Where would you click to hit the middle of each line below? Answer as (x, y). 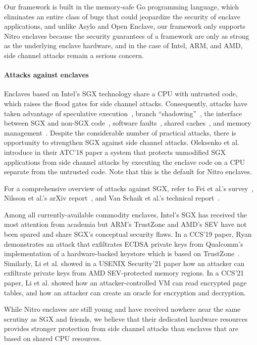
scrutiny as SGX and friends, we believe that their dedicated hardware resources (126, 318)
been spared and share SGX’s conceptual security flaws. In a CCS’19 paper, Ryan (128, 234)
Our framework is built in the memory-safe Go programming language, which (122, 6)
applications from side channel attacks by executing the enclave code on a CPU (125, 162)
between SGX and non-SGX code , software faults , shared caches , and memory (128, 123)
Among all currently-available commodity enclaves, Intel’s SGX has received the (126, 214)
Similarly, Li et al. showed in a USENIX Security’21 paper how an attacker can (124, 263)
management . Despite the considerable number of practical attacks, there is (120, 132)
